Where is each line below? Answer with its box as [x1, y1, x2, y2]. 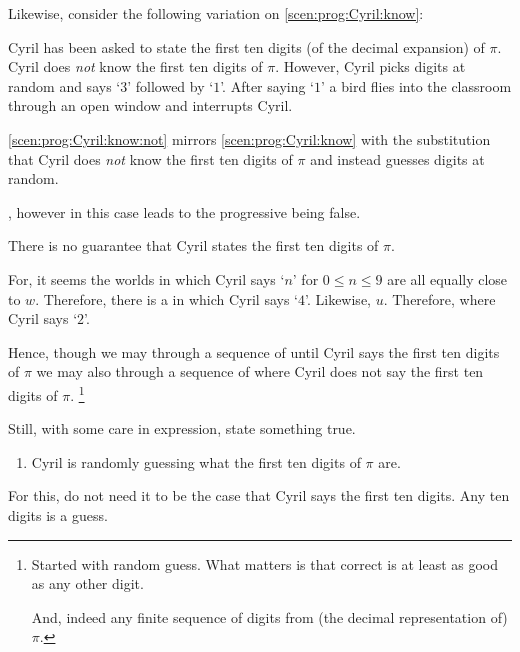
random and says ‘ [8, 75, 121, 96]
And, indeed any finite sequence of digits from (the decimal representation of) [31, 606, 508, 627]
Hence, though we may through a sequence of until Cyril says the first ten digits [8, 341, 500, 362]
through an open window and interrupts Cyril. [8, 95, 293, 116]
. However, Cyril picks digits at [275, 56, 466, 77]
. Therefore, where [383, 288, 496, 309]
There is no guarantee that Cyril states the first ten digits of [8, 235, 379, 256]
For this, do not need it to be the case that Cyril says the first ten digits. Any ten [8, 485, 510, 506]
